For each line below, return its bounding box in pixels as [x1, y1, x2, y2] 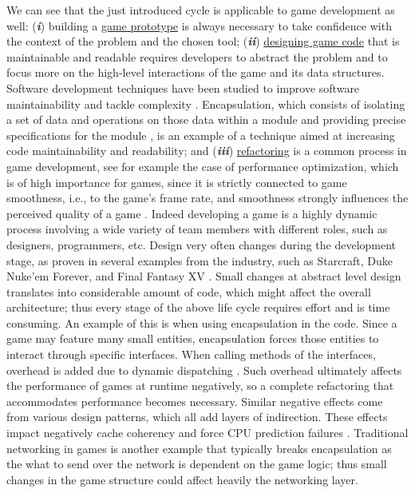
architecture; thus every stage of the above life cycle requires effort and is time [6, 299, 390, 316]
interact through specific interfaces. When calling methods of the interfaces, [6, 346, 376, 363]
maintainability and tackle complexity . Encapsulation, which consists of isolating [6, 95, 405, 112]
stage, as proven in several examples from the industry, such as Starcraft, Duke [6, 252, 393, 268]
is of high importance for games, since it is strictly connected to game [6, 173, 347, 190]
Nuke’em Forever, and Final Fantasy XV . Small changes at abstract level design [6, 268, 401, 284]
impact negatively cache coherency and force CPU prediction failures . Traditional [6, 424, 409, 441]
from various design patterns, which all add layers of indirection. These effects [6, 408, 388, 425]
